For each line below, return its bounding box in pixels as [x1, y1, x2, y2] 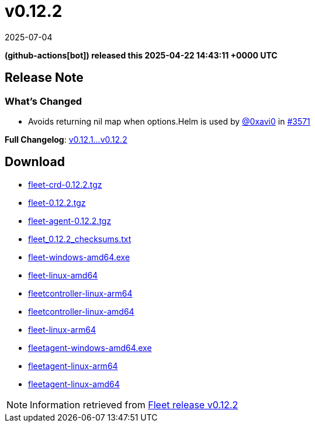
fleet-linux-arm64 [28, 324, 96, 335]
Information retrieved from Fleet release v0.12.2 [30, 398, 238, 411]
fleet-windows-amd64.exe [28, 252, 130, 262]
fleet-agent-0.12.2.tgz [28, 215, 112, 226]
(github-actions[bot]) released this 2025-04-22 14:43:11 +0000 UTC [5, 50, 278, 60]
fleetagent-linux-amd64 [28, 378, 120, 389]
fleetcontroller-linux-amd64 [28, 306, 134, 316]
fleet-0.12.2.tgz [28, 197, 86, 208]
